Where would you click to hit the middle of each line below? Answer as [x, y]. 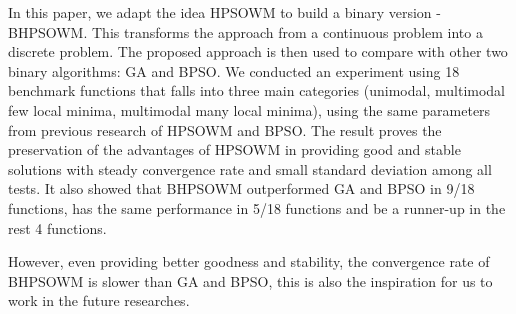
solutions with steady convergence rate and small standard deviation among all [250, 168]
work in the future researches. [99, 300]
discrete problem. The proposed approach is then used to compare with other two [258, 51]
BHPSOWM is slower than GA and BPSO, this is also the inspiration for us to [250, 280]
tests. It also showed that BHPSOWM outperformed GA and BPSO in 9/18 [241, 188]
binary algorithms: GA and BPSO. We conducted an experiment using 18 [234, 70]
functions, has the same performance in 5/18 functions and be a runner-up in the [257, 207]
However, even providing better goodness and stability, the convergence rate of [249, 261]
